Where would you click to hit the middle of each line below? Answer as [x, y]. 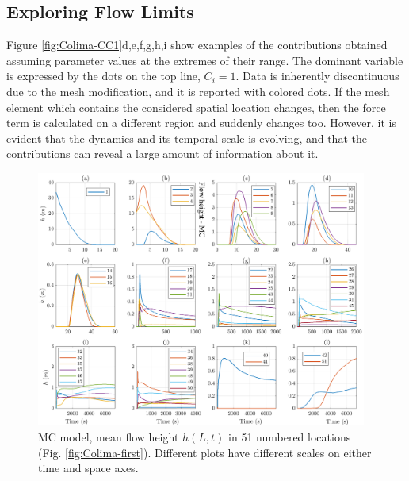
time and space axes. [88, 468]
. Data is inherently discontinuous [317, 76]
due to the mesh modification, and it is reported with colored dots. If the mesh [198, 91]
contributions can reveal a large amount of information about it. [162, 154]
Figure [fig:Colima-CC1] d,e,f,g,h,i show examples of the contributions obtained [197, 45]
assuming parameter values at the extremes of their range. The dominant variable [205, 60]
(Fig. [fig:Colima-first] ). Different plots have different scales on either [205, 452]
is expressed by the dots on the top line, [103, 76]
